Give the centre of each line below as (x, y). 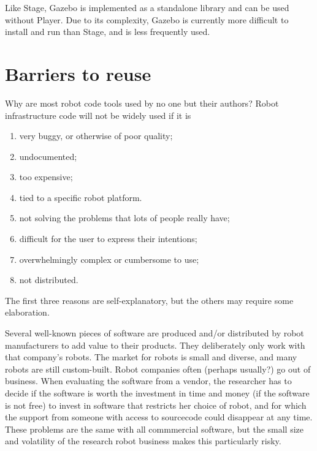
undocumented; (48, 156)
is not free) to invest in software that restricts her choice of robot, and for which (156, 405)
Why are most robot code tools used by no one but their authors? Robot (142, 103)
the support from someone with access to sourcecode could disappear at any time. (159, 417)
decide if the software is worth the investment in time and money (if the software (157, 393)
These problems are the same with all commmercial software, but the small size (155, 429)
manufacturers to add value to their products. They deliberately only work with (155, 345)
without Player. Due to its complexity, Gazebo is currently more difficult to (147, 19)
